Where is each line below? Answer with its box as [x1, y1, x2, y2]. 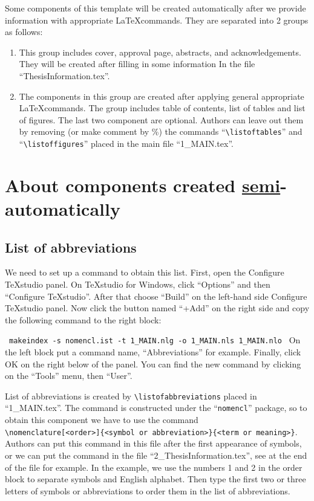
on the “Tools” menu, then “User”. [5, 369, 132, 382]
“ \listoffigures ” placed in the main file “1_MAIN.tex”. [19, 137, 234, 149]
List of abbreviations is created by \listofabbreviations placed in [5, 389, 257, 402]
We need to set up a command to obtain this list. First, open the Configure [5, 266, 284, 279]
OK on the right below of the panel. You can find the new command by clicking [5, 357, 301, 370]
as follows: [5, 25, 43, 38]
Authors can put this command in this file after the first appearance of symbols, [5, 437, 302, 450]
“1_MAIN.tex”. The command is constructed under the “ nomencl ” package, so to [5, 401, 307, 414]
